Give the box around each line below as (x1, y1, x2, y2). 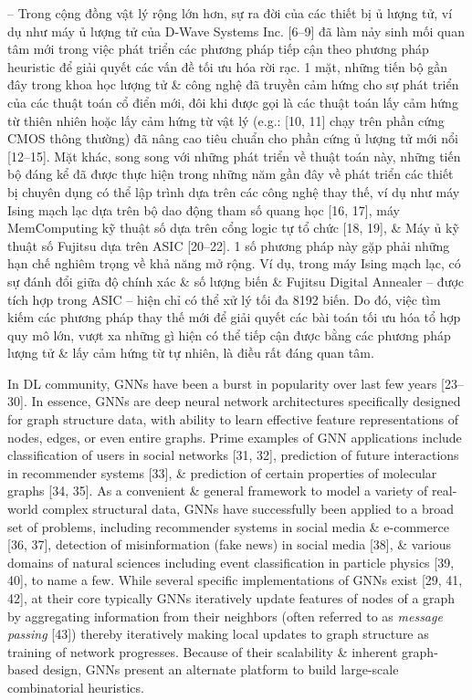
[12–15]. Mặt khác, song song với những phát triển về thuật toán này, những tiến (7, 146, 461, 165)
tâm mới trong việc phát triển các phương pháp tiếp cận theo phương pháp (7, 39, 429, 58)
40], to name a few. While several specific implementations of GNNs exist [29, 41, (7, 570, 463, 590)
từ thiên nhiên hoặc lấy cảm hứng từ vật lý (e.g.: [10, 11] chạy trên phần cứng (7, 110, 445, 130)
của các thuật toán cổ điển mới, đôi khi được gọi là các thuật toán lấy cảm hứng (7, 92, 458, 111)
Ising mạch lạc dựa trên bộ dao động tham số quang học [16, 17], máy (7, 200, 400, 219)
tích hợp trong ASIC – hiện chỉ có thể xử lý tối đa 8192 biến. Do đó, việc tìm (7, 289, 441, 308)
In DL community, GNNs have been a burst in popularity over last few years (7, 373, 437, 392)
